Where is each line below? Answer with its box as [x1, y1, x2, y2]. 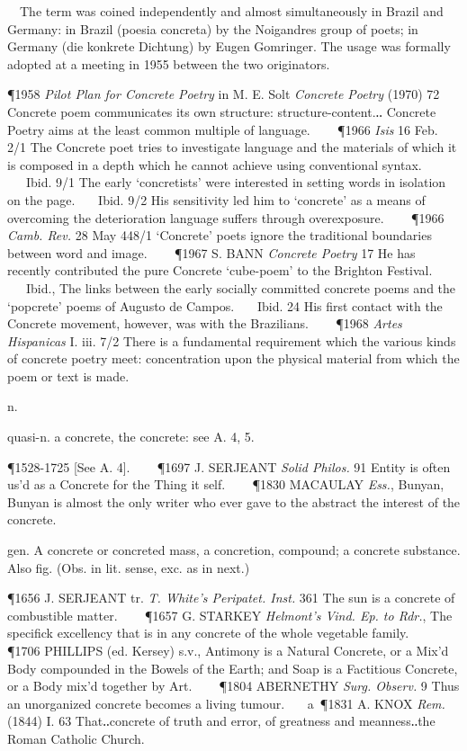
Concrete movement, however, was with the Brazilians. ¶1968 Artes [7, 314, 402, 333]
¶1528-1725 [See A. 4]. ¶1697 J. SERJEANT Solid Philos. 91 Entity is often [7, 457, 451, 476]
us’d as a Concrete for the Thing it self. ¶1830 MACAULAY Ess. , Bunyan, [7, 475, 445, 494]
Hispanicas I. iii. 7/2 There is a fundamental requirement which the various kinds [7, 331, 456, 350]
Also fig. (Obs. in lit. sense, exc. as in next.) [7, 558, 250, 577]
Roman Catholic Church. [7, 729, 145, 747]
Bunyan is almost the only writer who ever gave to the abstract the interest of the [7, 492, 461, 511]
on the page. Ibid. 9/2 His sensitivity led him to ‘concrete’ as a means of [7, 190, 426, 209]
